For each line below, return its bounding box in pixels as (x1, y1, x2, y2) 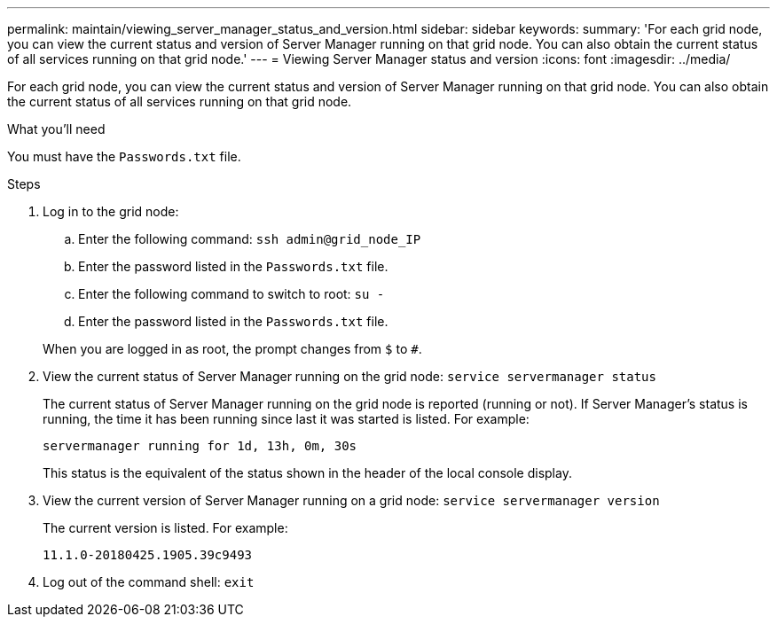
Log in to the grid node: (43, 204, 179, 219)
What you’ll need (7, 121, 106, 136)
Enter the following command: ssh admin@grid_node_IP (78, 231, 421, 246)
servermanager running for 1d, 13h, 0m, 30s (43, 439, 357, 453)
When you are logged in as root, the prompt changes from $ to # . (43, 341, 422, 356)
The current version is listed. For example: (43, 520, 288, 535)
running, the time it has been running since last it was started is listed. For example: (43, 411, 530, 426)
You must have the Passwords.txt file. (7, 149, 241, 164)
